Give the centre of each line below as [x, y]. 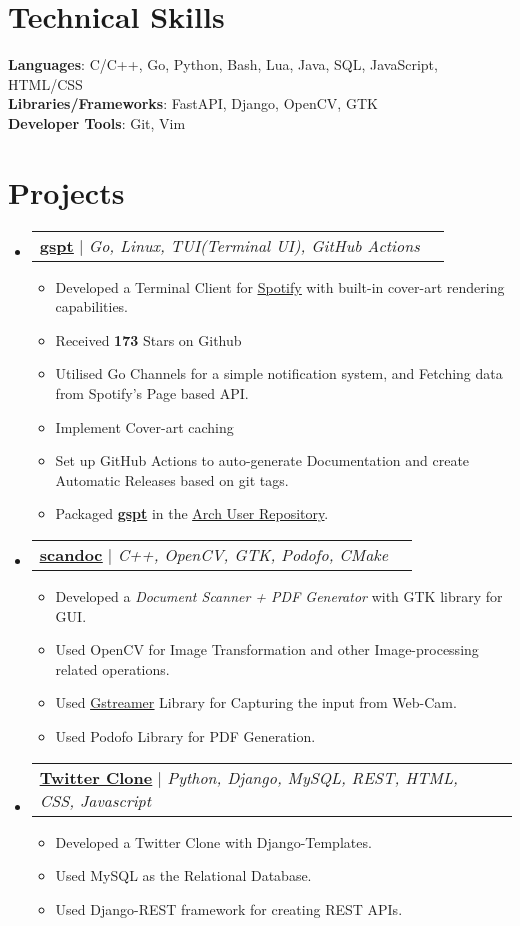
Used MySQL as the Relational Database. [183, 875]
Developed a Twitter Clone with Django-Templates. [213, 841]
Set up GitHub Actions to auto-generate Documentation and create [262, 460]
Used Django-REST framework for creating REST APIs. [229, 908]
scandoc [71, 554]
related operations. [112, 668]
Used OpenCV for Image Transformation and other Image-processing [267, 649]
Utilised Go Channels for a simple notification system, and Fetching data [279, 373]
